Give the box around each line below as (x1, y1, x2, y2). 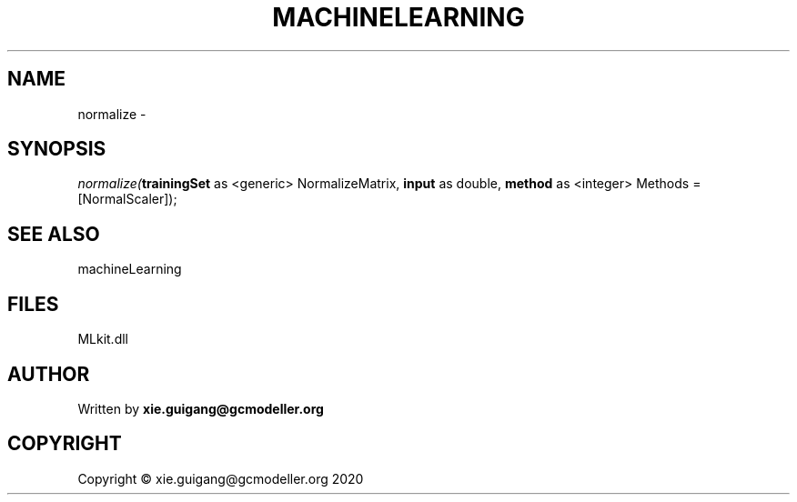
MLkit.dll (77, 331, 128, 347)
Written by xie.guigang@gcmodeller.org (77, 400, 324, 417)
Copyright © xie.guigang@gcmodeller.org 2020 (77, 470, 364, 487)
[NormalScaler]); (77, 191, 177, 207)
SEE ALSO (7, 222, 100, 246)
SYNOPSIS (7, 137, 106, 161)
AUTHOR (7, 362, 90, 386)
